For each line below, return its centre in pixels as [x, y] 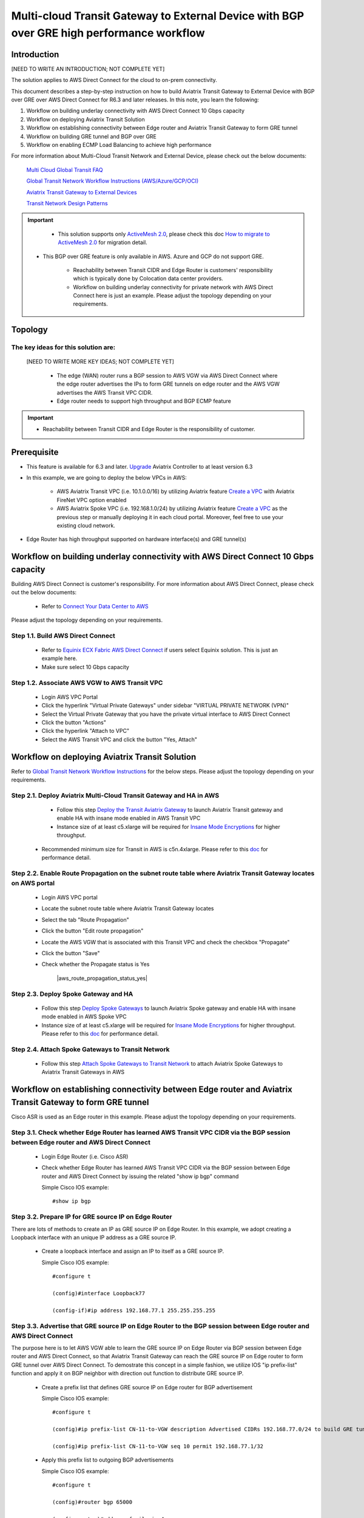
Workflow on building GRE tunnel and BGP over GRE [92, 136]
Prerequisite [35, 452]
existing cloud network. [86, 526]
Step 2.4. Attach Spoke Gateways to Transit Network [90, 1049]
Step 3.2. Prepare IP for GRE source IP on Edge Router [92, 1217]
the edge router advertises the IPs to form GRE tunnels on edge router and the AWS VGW [168, 384]
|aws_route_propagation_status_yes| [102, 978]
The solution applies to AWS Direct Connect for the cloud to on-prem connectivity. [114, 80]
